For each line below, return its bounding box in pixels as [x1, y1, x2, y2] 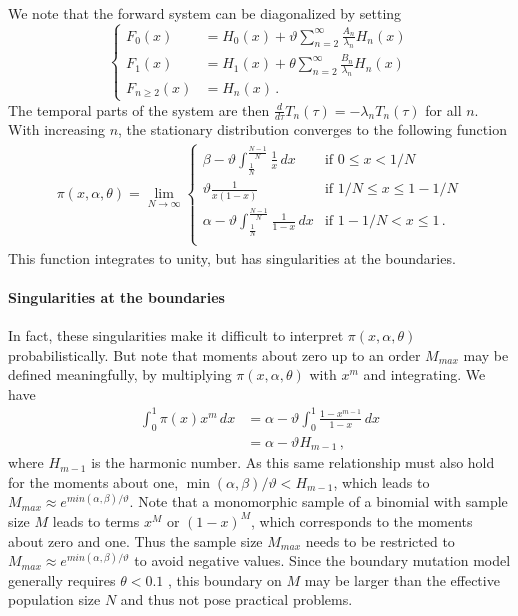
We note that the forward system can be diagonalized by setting [8, 3, 402, 23]
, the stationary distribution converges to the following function [118, 119, 507, 140]
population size [8, 589, 101, 610]
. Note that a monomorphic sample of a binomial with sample [129, 491, 508, 512]
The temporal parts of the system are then [8, 99, 270, 120]
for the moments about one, [8, 471, 179, 492]
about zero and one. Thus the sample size [8, 530, 263, 551]
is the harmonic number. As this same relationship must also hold [91, 452, 495, 473]
